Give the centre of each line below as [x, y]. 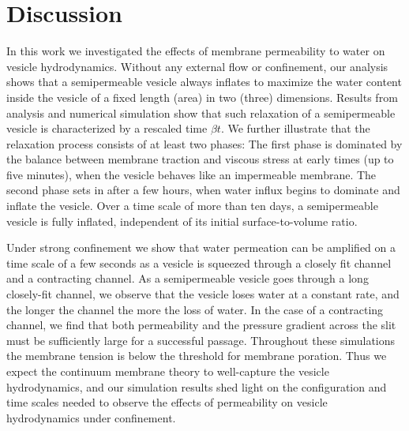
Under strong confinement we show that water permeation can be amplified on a [201, 247]
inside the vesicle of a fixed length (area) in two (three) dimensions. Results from [202, 97]
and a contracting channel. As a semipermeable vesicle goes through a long [188, 278]
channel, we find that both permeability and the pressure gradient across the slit [201, 325]
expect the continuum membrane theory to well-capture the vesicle [168, 371]
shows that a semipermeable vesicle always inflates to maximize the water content [204, 82]
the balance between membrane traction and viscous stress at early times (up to [200, 159]
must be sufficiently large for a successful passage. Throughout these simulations [201, 340]
